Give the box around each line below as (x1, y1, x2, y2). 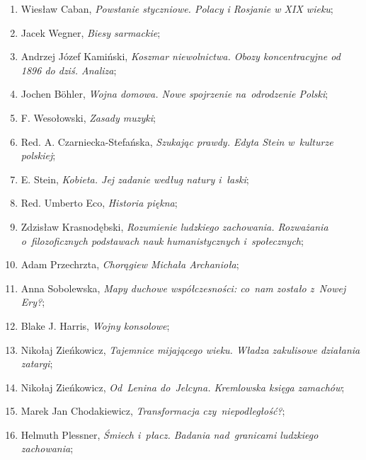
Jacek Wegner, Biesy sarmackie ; (21, 25, 161, 40)
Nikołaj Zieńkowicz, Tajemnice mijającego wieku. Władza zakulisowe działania (21, 342, 360, 357)
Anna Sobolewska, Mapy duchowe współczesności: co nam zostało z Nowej (21, 280, 346, 295)
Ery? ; (21, 294, 45, 309)
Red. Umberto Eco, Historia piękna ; (21, 195, 178, 210)
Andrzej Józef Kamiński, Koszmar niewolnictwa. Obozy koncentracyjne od (21, 49, 341, 64)
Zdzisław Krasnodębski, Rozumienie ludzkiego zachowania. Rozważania (21, 219, 328, 234)
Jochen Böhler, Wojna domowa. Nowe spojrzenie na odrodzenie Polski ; (21, 86, 328, 101)
